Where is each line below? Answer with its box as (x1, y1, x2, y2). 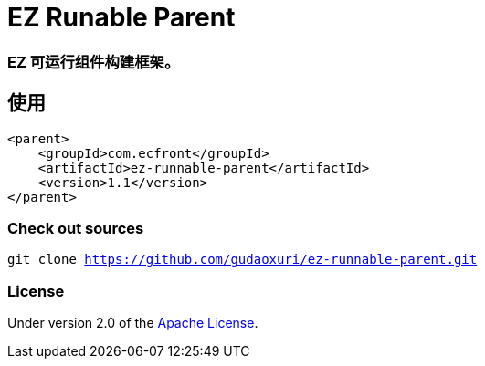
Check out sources (7, 218, 144, 237)
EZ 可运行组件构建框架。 (7, 52, 180, 71)
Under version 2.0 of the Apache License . (7, 315, 258, 331)
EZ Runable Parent (7, 2, 236, 33)
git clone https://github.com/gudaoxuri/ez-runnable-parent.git (7, 252, 478, 267)
